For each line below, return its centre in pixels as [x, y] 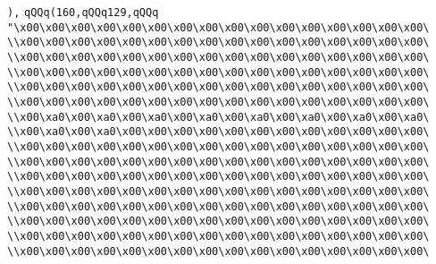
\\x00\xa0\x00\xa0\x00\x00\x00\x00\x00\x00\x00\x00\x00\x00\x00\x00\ [218, 132]
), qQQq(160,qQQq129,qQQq [83, 13]
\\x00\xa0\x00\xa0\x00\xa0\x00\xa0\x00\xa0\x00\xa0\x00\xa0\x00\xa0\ [218, 117]
